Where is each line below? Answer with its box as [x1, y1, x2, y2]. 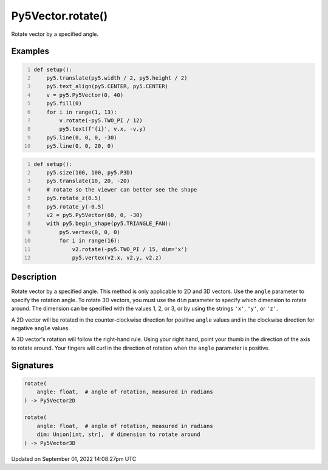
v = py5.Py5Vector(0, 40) [46, 91, 124, 98]
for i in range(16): [59, 237, 121, 244]
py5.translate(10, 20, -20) [46, 178, 130, 185]
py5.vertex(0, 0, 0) [59, 229, 121, 235]
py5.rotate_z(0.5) [46, 195, 101, 202]
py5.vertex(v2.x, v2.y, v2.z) [72, 254, 162, 261]
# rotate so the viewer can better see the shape [46, 186, 197, 193]
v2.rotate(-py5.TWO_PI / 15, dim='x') [72, 246, 188, 252]
